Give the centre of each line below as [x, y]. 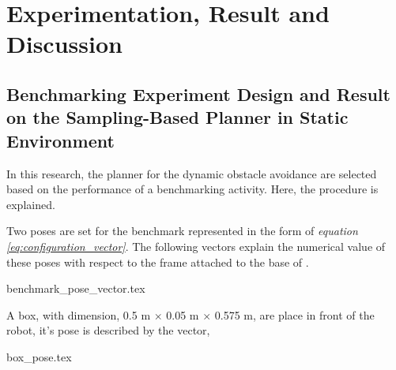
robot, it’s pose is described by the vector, [108, 330]
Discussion [64, 44]
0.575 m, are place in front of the [294, 314]
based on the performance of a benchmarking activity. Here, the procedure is [192, 189]
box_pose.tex [39, 356]
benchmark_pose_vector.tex [76, 288]
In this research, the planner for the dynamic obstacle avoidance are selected [192, 173]
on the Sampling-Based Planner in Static [177, 117]
